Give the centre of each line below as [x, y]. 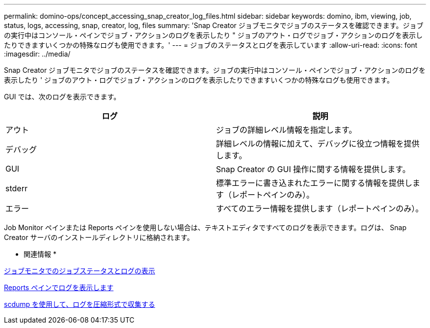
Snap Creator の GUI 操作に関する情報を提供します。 [313, 169]
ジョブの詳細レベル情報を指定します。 [286, 130]
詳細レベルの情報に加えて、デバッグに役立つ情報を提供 [318, 144]
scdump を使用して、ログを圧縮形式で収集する [80, 304]
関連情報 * [40, 254]
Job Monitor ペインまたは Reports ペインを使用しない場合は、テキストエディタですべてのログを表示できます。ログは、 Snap [205, 227]
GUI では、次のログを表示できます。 [62, 97]
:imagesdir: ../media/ [37, 54]
